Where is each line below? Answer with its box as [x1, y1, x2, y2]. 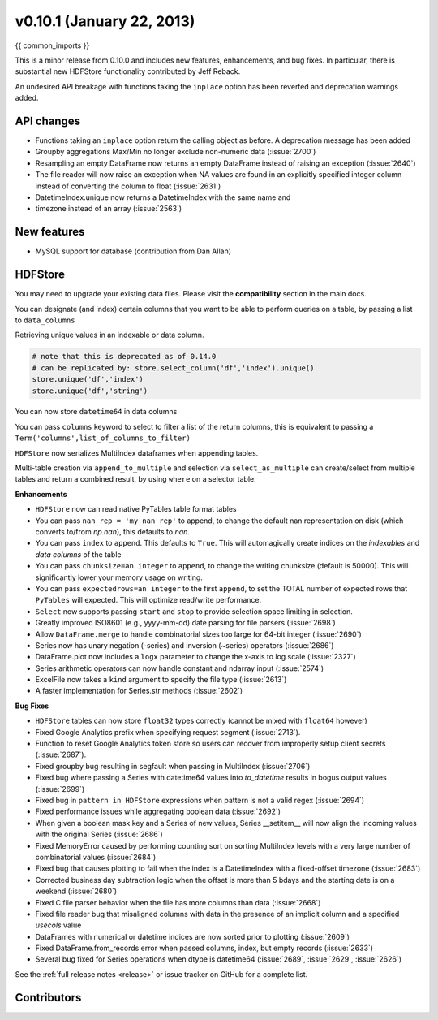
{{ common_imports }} [15, 41, 90, 50]
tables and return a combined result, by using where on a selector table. [15, 474, 257, 484]
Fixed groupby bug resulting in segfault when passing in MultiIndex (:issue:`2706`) [35, 761, 311, 771]
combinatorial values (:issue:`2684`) [35, 852, 157, 862]
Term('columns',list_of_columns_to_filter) [15, 434, 191, 443]
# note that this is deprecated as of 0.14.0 [32, 352, 217, 361]
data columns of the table [35, 549, 122, 560]
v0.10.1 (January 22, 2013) [15, 12, 195, 30]
